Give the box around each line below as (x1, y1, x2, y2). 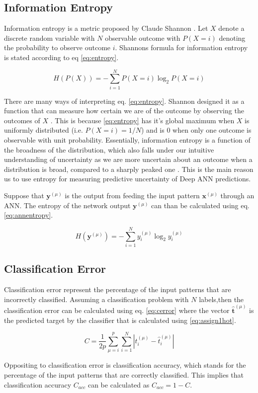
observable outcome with (105, 32, 180, 43)
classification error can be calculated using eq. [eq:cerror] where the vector (4, 305, 230, 315)
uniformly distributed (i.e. (4, 125, 83, 135)
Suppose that (4, 190, 44, 201)
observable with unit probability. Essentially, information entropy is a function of (4, 135, 251, 145)
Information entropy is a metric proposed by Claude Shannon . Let (4, 23, 208, 33)
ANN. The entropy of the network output (4, 200, 131, 210)
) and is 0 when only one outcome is (141, 125, 252, 135)
